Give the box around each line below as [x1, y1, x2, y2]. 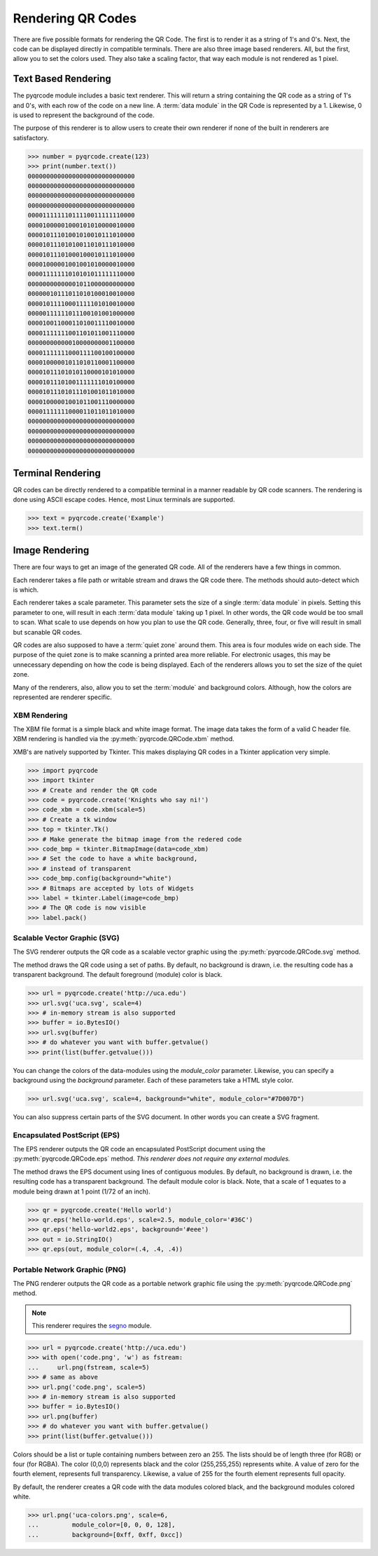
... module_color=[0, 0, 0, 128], [27, 1521, 176, 1529]
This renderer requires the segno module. [31, 1322, 152, 1330]
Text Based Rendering [13, 73, 111, 85]
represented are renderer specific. [13, 693, 112, 701]
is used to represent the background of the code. [13, 111, 155, 119]
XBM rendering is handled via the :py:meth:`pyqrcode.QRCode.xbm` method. [13, 735, 234, 743]
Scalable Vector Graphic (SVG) [13, 933, 120, 943]
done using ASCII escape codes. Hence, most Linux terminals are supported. [13, 495, 235, 504]
